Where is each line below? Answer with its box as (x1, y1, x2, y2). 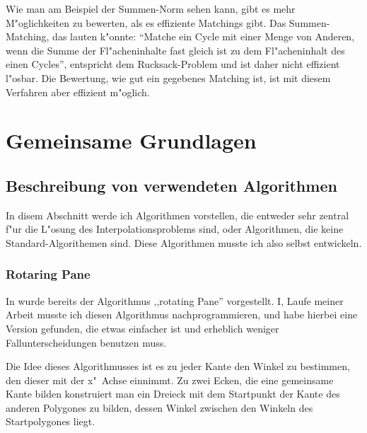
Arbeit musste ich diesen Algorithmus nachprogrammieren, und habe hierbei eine (6, 307, 358, 322)
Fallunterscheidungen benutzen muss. (6, 335, 167, 350)
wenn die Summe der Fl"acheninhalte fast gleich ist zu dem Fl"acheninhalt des (6, 42, 345, 57)
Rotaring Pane (6, 265, 91, 283)
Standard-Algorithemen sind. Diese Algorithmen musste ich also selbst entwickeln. (6, 235, 362, 250)
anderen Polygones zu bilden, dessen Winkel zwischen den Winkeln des (6, 400, 313, 415)
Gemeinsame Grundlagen (6, 126, 257, 155)
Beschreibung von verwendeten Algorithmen (6, 174, 337, 196)
